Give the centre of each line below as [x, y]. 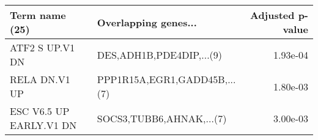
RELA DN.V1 [40, 79]
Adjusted [272, 15]
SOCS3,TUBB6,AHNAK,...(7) [162, 118]
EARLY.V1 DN [43, 125]
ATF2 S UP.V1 [43, 47]
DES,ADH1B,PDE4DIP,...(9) [160, 54]
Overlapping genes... [147, 22]
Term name [38, 15]
